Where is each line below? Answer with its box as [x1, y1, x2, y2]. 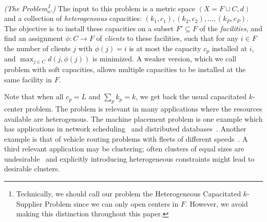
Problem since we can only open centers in [45, 198, 179, 209]
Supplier [16, 198, 43, 209]
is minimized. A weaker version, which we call [92, 53, 237, 64]
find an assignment [4, 33, 63, 43]
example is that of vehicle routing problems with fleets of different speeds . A [4, 133, 248, 144]
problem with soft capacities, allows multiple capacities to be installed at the [4, 63, 246, 74]
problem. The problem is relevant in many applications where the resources [25, 103, 262, 114]
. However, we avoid [185, 198, 248, 209]
